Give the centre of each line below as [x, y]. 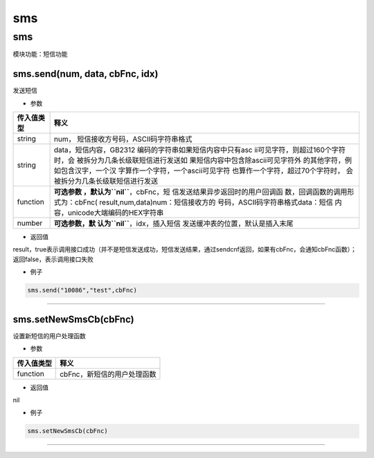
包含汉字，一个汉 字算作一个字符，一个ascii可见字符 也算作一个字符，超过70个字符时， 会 [207, 171]
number [30, 223]
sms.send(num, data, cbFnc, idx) [86, 74]
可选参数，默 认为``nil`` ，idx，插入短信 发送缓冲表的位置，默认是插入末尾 [173, 224]
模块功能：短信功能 [40, 54]
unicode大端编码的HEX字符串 [116, 213]
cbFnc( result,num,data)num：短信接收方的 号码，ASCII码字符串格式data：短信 [204, 202]
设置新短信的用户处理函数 [49, 335]
